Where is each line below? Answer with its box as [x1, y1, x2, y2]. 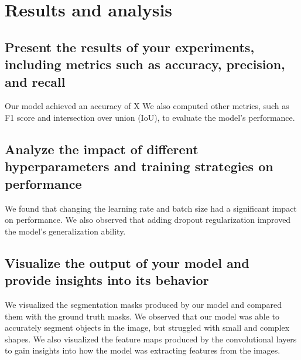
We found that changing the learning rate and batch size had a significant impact [5, 202, 297, 214]
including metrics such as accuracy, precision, [5, 55, 285, 73]
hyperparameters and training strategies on [5, 157, 273, 175]
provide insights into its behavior [5, 271, 209, 289]
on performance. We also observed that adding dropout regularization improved [5, 213, 291, 226]
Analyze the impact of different [5, 140, 199, 158]
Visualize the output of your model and [5, 253, 249, 271]
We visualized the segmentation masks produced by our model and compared [5, 298, 282, 310]
